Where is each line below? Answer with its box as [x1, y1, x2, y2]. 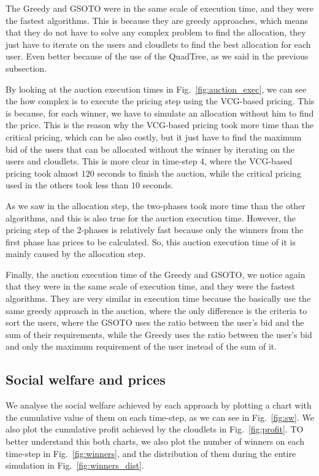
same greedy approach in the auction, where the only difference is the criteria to [6, 304, 307, 317]
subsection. [6, 61, 47, 74]
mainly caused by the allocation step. [6, 247, 146, 260]
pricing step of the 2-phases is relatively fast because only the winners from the [6, 223, 304, 236]
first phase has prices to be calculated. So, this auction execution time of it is [6, 235, 296, 248]
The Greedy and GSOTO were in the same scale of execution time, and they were [6, 2, 314, 14]
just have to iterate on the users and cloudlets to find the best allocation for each [6, 37, 311, 50]
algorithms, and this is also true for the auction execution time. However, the [6, 211, 296, 224]
